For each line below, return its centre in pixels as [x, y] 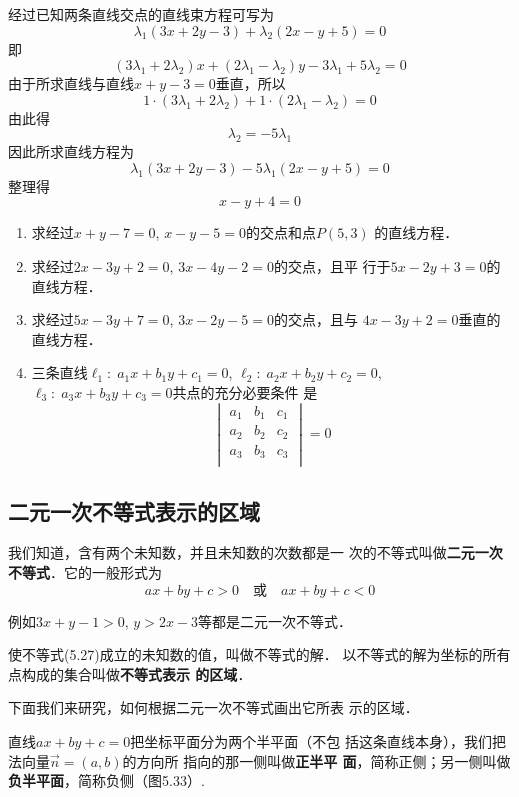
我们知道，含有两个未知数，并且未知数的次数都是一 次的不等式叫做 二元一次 [255, 552]
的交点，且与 [315, 319]
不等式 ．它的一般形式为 [85, 571]
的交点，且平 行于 [332, 265]
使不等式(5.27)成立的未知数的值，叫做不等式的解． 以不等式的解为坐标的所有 [259, 654]
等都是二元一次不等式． [275, 620]
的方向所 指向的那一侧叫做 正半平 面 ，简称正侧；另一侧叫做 [316, 760]
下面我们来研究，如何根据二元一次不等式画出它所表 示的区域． [213, 707]
